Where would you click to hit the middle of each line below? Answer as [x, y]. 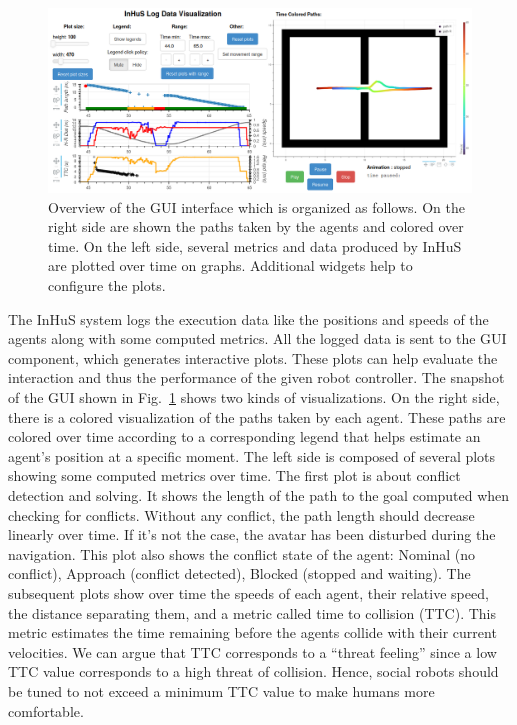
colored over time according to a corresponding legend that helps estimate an [244, 436]
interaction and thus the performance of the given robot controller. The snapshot [256, 377]
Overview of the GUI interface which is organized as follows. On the [256, 206]
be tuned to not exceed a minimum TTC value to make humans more [221, 690]
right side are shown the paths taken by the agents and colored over [256, 226]
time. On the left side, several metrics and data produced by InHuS [255, 245]
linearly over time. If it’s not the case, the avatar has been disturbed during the [252, 534]
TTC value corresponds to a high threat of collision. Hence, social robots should [253, 671]
